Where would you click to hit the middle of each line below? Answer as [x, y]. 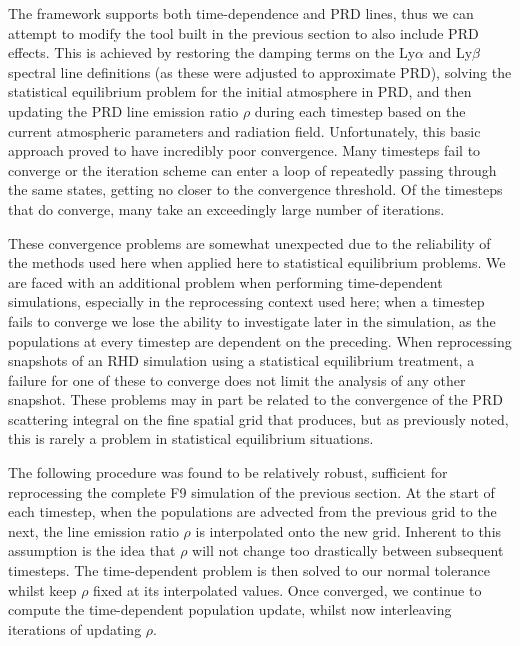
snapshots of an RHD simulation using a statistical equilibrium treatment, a [241, 360]
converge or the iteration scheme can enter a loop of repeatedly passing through [252, 169]
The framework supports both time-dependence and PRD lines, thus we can [241, 13]
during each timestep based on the [360, 110]
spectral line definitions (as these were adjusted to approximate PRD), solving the [260, 71]
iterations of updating [75, 628]
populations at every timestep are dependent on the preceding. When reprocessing [260, 340]
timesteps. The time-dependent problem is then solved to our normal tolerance [249, 570]
